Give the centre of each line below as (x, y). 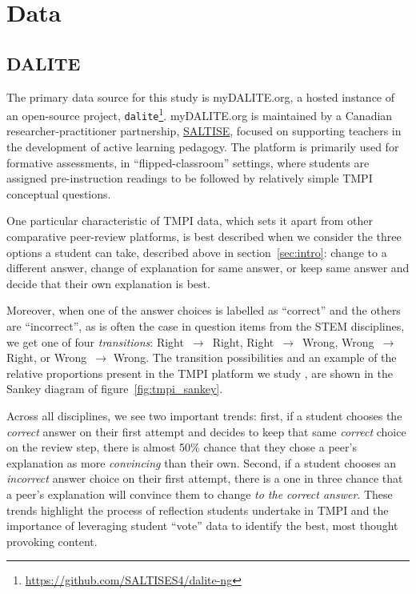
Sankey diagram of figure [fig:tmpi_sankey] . (115, 389)
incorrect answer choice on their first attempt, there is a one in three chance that (205, 478)
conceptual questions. (59, 193)
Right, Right (243, 341)
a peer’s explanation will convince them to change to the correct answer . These (200, 494)
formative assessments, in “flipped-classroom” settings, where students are (188, 162)
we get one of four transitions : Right (95, 341)
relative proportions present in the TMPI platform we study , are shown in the (200, 373)
